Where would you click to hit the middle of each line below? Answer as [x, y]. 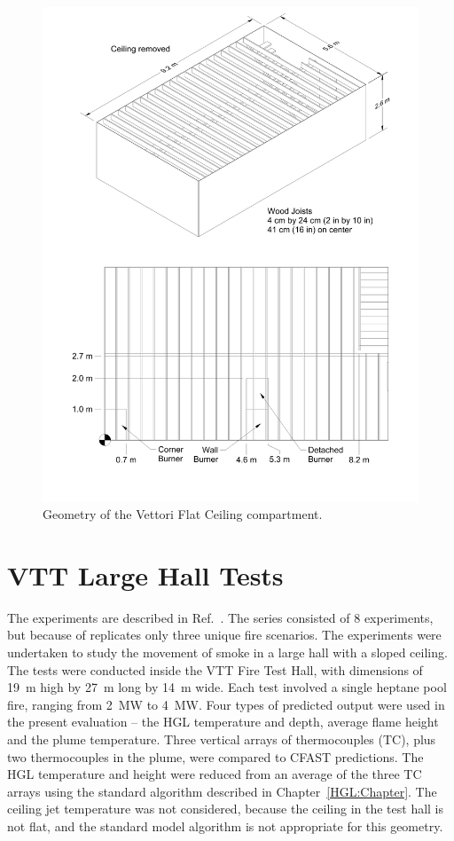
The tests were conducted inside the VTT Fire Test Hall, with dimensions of [215, 669]
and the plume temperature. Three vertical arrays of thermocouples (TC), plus [222, 739]
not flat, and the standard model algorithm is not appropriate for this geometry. [225, 825]
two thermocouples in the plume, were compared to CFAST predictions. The [215, 756]
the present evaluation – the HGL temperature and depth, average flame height [223, 722]
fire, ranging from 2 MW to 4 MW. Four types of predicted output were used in [226, 704]
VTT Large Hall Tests [145, 574]
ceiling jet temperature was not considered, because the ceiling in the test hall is [226, 809]
